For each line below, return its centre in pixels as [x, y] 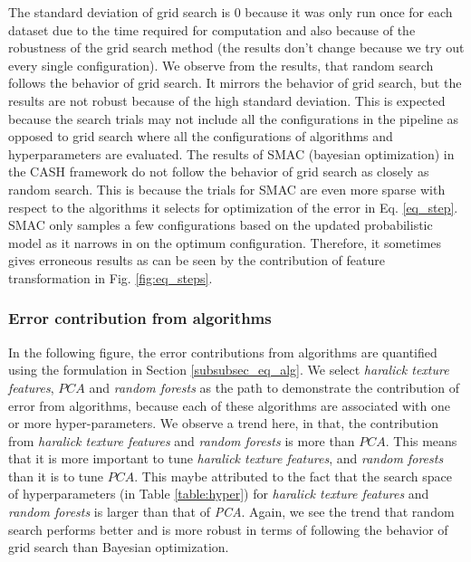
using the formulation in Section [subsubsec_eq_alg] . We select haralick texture [229, 370]
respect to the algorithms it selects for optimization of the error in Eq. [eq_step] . [233, 207]
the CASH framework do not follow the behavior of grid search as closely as [219, 171]
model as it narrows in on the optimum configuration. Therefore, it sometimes [225, 242]
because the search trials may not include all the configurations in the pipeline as [234, 118]
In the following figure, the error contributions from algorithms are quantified [223, 352]
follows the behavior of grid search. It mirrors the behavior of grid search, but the [235, 83]
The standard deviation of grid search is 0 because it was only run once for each [231, 12]
